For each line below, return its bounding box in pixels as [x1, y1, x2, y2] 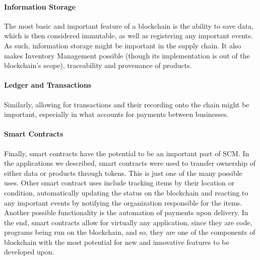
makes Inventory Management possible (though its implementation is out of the [4, 50, 250, 60]
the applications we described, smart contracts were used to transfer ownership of [4, 158, 255, 168]
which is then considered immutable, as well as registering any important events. [4, 30, 253, 41]
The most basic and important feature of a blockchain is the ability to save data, [4, 20, 254, 31]
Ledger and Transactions [4, 80, 92, 90]
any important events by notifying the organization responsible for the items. [4, 197, 242, 208]
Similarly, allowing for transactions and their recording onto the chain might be [4, 99, 249, 109]
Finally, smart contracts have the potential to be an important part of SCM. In [4, 148, 249, 158]
